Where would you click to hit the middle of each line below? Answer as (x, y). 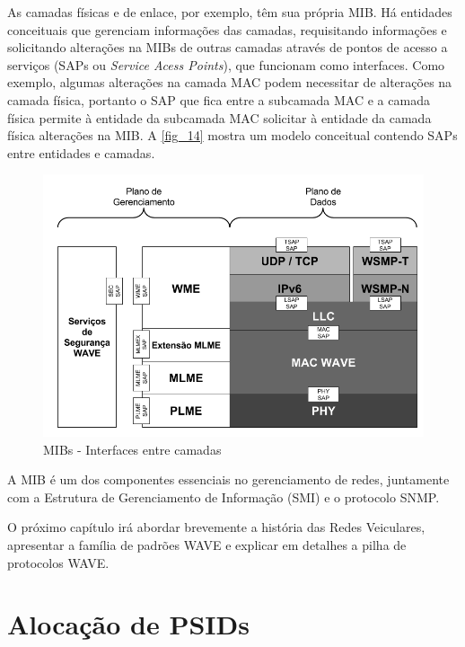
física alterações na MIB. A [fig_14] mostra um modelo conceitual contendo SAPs (232, 135)
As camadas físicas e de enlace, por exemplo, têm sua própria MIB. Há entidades (230, 12)
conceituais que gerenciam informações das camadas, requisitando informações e (227, 29)
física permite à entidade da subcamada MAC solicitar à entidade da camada (219, 117)
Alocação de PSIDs (128, 624)
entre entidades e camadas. (81, 152)
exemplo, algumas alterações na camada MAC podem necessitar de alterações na (230, 82)
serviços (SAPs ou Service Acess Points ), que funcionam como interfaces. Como (226, 64)
